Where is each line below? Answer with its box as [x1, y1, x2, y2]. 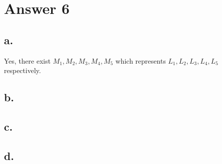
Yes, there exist [4, 55, 51, 66]
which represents [115, 55, 166, 66]
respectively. [4, 65, 41, 76]
